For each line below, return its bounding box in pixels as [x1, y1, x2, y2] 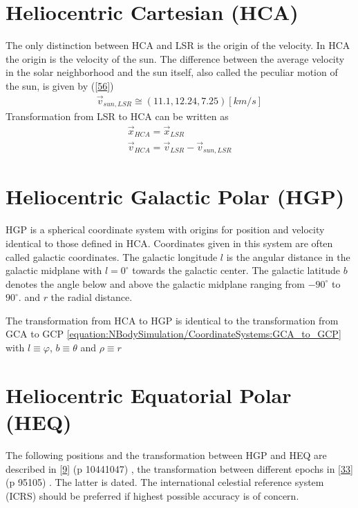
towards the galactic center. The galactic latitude [132, 263, 340, 277]
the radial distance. [50, 290, 133, 304]
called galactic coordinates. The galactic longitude [6, 249, 218, 264]
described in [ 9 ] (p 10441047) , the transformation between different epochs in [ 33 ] [6, 461, 353, 476]
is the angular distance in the [226, 249, 350, 264]
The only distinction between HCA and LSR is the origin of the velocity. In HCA [6, 38, 350, 52]
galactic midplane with [6, 263, 102, 277]
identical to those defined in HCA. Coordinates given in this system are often [6, 235, 333, 250]
